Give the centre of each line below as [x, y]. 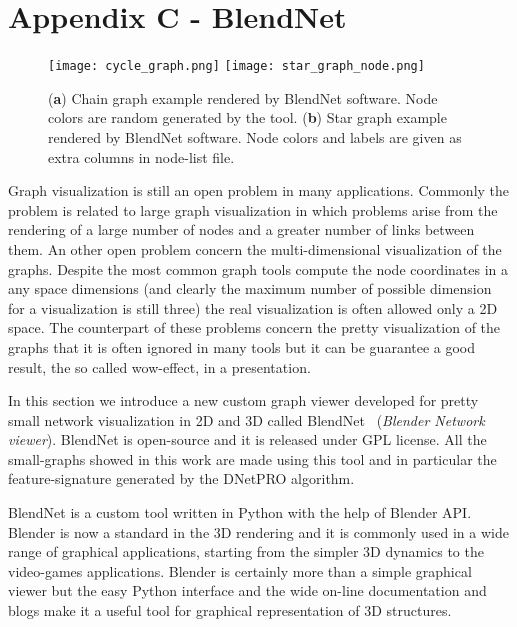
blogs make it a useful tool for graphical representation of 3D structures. [230, 610]
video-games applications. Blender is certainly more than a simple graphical [240, 570]
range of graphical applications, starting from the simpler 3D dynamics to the [246, 551]
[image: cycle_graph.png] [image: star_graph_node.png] [236, 66]
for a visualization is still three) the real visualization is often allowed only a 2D [253, 307]
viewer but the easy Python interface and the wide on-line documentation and [247, 590]
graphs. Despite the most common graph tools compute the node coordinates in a [258, 268]
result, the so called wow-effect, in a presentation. [159, 366]
